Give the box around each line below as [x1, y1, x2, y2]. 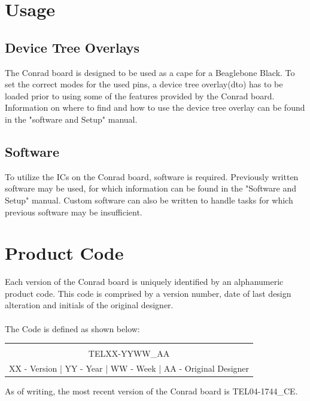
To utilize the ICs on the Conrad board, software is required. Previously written [5, 170, 299, 183]
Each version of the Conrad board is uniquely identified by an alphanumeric [5, 275, 284, 288]
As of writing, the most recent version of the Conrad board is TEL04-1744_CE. [5, 385, 298, 397]
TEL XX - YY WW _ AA [88, 347, 170, 360]
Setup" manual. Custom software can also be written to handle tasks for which [5, 193, 293, 206]
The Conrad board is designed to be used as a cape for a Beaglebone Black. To [5, 66, 295, 78]
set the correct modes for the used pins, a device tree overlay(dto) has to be [5, 78, 283, 90]
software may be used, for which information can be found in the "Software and [5, 182, 297, 195]
